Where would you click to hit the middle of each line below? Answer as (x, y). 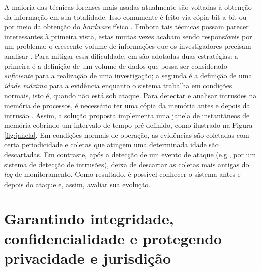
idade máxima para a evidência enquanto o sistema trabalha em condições (118, 85)
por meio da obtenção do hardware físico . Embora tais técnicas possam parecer (126, 26)
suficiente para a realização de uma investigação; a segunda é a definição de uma (128, 76)
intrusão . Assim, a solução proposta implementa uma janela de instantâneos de (127, 115)
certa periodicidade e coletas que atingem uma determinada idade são (111, 145)
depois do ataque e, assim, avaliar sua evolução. (77, 184)
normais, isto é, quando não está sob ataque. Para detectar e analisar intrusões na (130, 95)
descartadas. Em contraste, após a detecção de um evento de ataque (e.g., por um (130, 154)
